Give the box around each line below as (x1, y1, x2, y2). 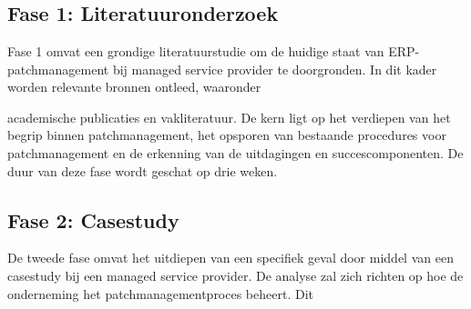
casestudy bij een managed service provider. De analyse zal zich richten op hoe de (7, 265, 464, 284)
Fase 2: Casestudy (7, 205, 179, 234)
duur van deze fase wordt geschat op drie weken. (7, 161, 278, 180)
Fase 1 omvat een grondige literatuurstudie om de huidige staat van (7, 42, 384, 60)
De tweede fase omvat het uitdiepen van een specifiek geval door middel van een (7, 248, 454, 267)
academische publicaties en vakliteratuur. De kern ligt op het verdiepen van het (7, 107, 451, 126)
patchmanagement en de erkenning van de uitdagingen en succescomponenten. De (7, 143, 464, 162)
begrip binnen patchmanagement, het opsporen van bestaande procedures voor (7, 125, 446, 145)
